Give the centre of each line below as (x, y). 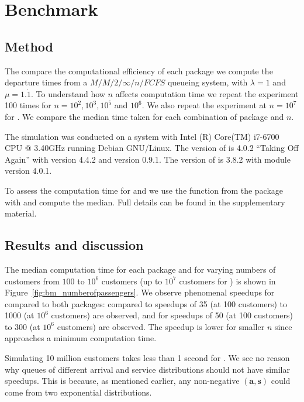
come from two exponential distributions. (78, 392)
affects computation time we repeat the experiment (207, 93)
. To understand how (68, 93)
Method (29, 46)
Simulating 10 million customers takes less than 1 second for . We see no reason (147, 358)
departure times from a (46, 82)
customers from (32, 281)
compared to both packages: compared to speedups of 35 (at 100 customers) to (146, 303)
